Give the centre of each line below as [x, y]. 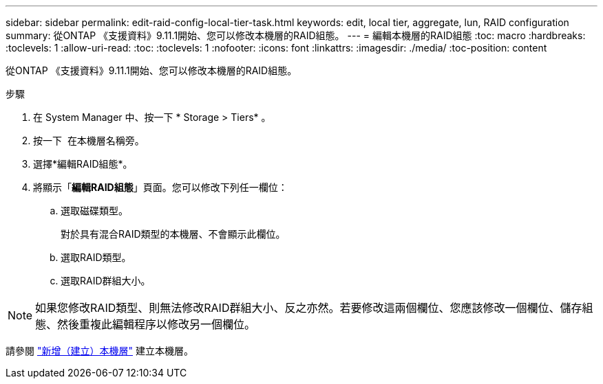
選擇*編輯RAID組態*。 [83, 164]
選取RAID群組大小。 [106, 281]
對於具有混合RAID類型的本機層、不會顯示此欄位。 [173, 234]
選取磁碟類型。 [94, 211]
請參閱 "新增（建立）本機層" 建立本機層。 [99, 351]
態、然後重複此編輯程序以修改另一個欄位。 [146, 324]
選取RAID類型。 [96, 257]
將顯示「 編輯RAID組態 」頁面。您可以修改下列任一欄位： [160, 187]
